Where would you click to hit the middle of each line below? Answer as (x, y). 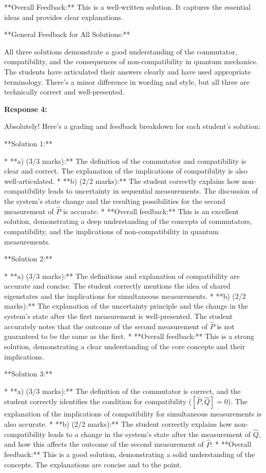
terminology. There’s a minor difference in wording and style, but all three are (127, 81)
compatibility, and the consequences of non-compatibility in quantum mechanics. (131, 61)
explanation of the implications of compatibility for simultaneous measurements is (133, 414)
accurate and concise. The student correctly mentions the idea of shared (117, 286)
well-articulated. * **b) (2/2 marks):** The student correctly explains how (122, 181)
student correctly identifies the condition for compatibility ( (98, 401)
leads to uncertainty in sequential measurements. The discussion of (153, 191)
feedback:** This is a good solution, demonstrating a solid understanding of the (130, 454)
